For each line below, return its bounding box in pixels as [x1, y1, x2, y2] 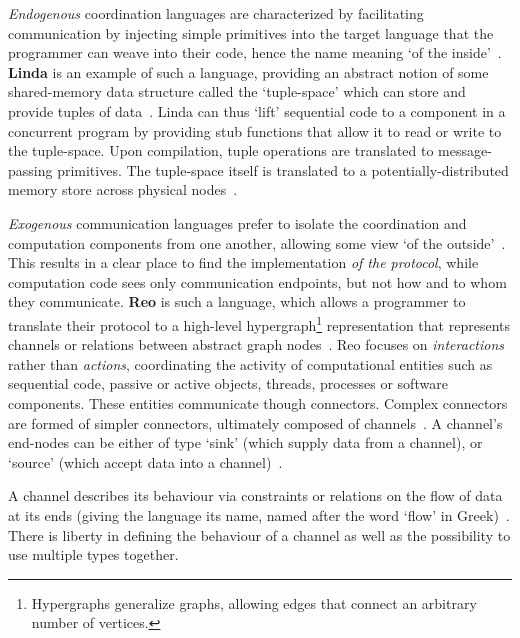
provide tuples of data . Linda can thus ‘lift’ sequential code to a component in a [8, 100, 506, 121]
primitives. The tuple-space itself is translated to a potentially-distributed [57, 159, 509, 180]
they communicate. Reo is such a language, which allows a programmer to [8, 291, 466, 312]
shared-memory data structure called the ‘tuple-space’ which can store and [8, 81, 466, 102]
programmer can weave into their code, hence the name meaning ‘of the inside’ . [8, 42, 502, 63]
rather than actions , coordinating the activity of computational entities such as [8, 353, 493, 374]
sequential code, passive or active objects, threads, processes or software [8, 373, 448, 394]
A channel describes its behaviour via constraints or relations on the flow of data [8, 485, 503, 506]
